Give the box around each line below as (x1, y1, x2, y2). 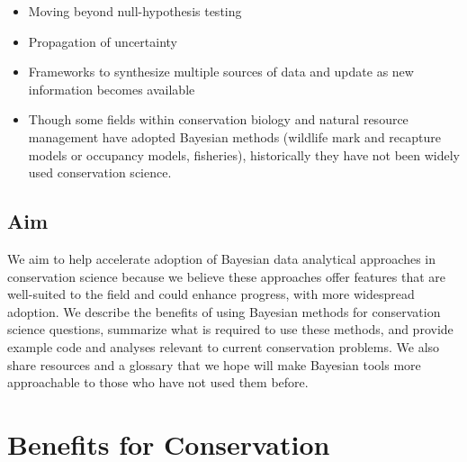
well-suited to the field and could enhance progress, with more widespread (7, 285, 415, 303)
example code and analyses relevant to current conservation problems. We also (7, 337, 440, 356)
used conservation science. (28, 163, 172, 182)
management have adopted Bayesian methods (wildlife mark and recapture (28, 127, 441, 146)
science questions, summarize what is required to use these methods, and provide (7, 320, 454, 339)
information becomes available (28, 79, 195, 98)
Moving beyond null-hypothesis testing (28, 2, 242, 20)
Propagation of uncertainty (28, 32, 177, 50)
